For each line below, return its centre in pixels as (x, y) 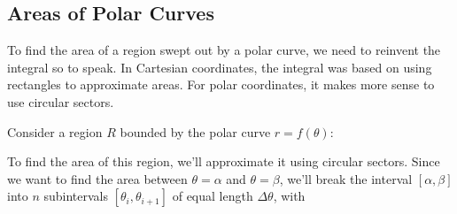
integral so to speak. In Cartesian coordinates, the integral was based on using (220, 67)
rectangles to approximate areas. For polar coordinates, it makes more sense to (221, 84)
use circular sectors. (61, 101)
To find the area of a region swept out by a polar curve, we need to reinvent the (224, 50)
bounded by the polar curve (195, 131)
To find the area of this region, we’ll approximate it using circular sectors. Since (224, 161)
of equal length (213, 196)
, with (289, 196)
